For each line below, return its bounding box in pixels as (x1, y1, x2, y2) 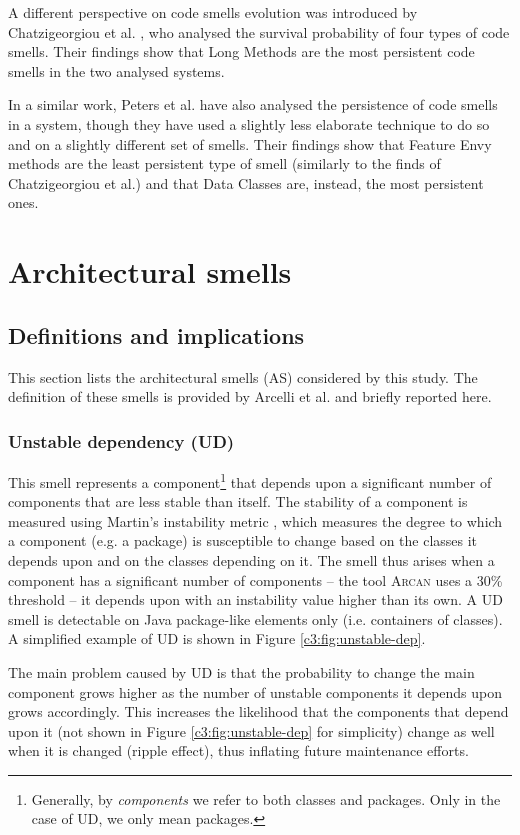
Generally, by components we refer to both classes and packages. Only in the (31, 788, 501, 809)
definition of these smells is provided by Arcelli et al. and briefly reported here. (8, 386, 492, 407)
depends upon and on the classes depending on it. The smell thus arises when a (8, 549, 495, 570)
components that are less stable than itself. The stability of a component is (8, 491, 468, 512)
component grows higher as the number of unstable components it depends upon (8, 681, 503, 702)
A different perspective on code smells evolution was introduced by (8, 2, 418, 22)
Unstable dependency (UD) (8, 428, 235, 453)
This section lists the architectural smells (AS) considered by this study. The (8, 366, 478, 387)
